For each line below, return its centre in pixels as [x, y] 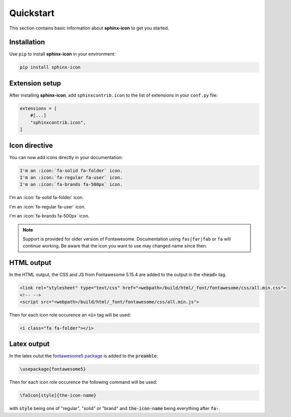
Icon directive [31, 145]
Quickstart [32, 13]
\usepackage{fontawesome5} [53, 369]
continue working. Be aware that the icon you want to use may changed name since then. [115, 246]
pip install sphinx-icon [50, 67]
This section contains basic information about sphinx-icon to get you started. [89, 28]
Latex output [29, 344]
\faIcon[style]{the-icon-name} [58, 395]
